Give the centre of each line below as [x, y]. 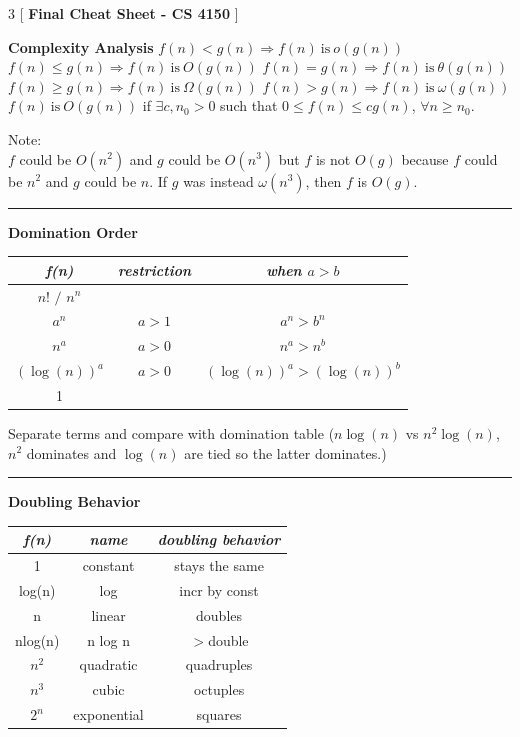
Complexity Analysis [81, 46]
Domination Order [73, 231]
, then [323, 180]
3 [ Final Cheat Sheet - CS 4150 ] [123, 13]
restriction [154, 269]
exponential [108, 714]
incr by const [219, 589]
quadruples [219, 664]
